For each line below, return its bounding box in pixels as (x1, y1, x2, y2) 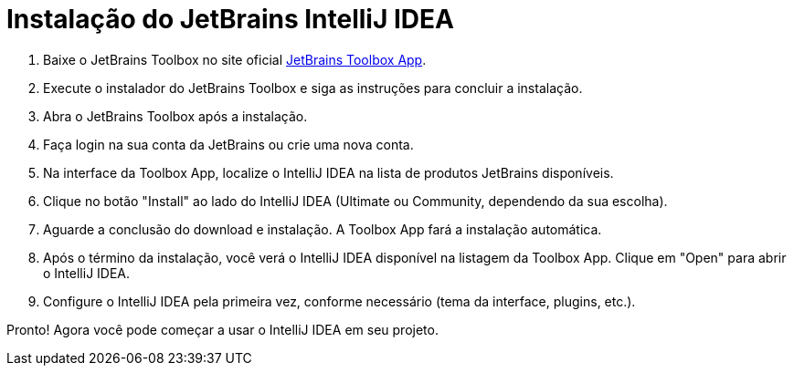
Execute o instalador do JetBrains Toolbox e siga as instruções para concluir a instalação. (43, 79, 583, 96)
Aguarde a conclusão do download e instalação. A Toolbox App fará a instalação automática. (43, 221, 602, 237)
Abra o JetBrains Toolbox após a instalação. (43, 108, 308, 124)
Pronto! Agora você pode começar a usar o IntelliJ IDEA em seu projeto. (6, 321, 439, 337)
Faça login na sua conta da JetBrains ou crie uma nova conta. (43, 136, 414, 152)
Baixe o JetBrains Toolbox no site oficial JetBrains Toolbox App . (43, 51, 427, 67)
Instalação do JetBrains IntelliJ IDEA (6, 4, 454, 35)
